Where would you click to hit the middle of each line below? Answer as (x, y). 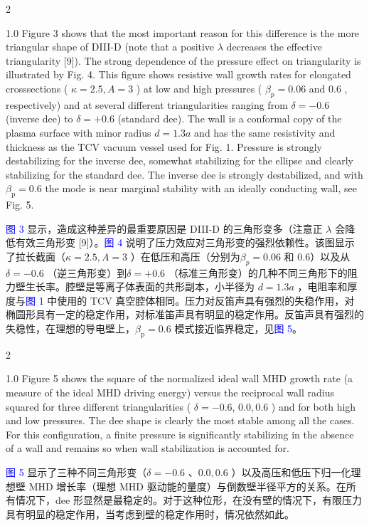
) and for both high (314, 406)
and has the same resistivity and (265, 132)
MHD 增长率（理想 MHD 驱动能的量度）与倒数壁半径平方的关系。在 (187, 486)
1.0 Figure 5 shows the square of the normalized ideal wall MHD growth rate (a (180, 378)
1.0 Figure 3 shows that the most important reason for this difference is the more (183, 32)
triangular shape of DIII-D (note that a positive (110, 47)
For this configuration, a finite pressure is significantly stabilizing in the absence (180, 434)
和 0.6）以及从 (317, 256)
